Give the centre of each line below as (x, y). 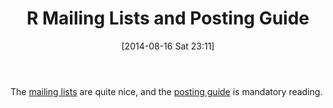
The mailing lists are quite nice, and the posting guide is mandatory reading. (166, 91)
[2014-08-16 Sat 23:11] (168, 46)
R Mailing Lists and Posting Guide (168, 18)
